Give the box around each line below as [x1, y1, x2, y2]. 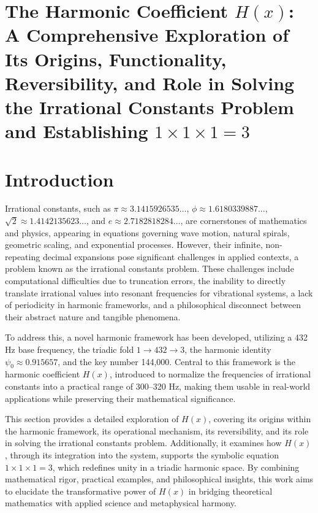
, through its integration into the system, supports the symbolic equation [5, 448, 279, 461]
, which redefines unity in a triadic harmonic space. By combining [52, 460, 300, 473]
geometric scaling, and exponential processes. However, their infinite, [5, 238, 263, 251]
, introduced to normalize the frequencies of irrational [109, 368, 311, 380]
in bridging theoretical [188, 484, 273, 497]
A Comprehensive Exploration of [5, 22, 289, 47]
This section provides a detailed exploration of [5, 412, 179, 425]
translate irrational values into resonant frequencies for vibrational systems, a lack [5, 286, 313, 299]
